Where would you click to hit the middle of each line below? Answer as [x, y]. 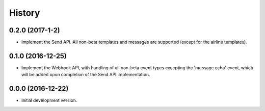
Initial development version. [49, 100]
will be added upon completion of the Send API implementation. [86, 75]
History [25, 13]
